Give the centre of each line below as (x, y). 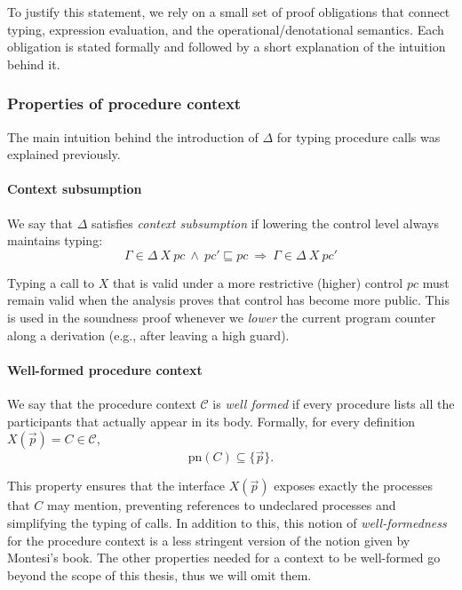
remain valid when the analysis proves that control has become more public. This (228, 300)
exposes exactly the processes (354, 486)
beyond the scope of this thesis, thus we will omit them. (159, 574)
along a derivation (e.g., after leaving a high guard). (148, 335)
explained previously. (64, 154)
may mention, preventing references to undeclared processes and (222, 505)
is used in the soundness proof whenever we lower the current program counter (222, 317)
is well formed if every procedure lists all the (334, 403)
